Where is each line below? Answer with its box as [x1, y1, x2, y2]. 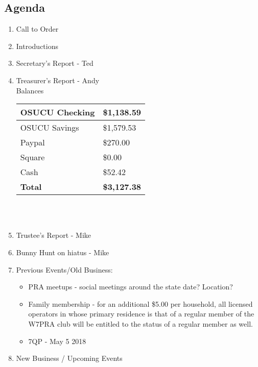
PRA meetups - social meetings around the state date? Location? [28, 281, 233, 292]
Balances [16, 85, 44, 95]
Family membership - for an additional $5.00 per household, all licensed [28, 298, 253, 309]
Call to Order [16, 23, 59, 34]
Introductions [16, 40, 58, 51]
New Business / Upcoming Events [16, 353, 123, 363]
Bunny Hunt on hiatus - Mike [16, 247, 109, 257]
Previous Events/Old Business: [16, 264, 113, 275]
